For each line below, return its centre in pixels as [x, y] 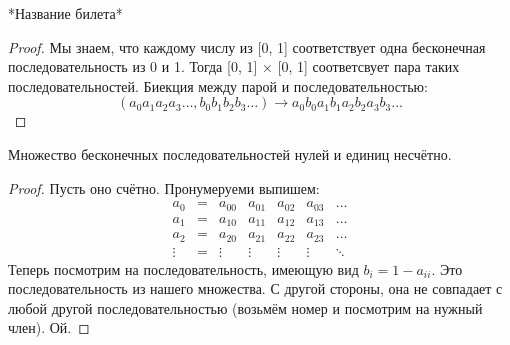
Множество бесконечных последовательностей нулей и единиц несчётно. [230, 153]
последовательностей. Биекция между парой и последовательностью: [218, 85]
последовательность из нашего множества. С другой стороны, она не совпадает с [255, 288]
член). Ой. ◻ [49, 327]
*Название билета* [65, 13]
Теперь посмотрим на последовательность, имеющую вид [183, 268]
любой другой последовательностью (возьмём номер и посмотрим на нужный [245, 307]
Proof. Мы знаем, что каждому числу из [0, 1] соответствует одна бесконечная [247, 46]
